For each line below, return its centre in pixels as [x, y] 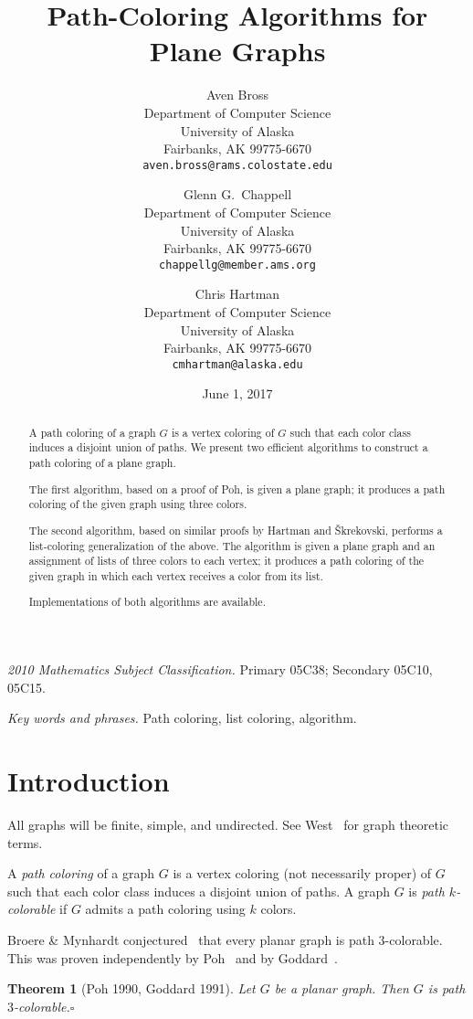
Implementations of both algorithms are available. [147, 602]
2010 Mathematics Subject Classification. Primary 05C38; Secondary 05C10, [220, 669]
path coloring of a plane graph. [102, 463]
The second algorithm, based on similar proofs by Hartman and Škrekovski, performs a [236, 530]
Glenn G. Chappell [237, 194]
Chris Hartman [237, 294]
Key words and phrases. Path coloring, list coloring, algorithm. [182, 718]
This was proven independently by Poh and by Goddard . [173, 957]
